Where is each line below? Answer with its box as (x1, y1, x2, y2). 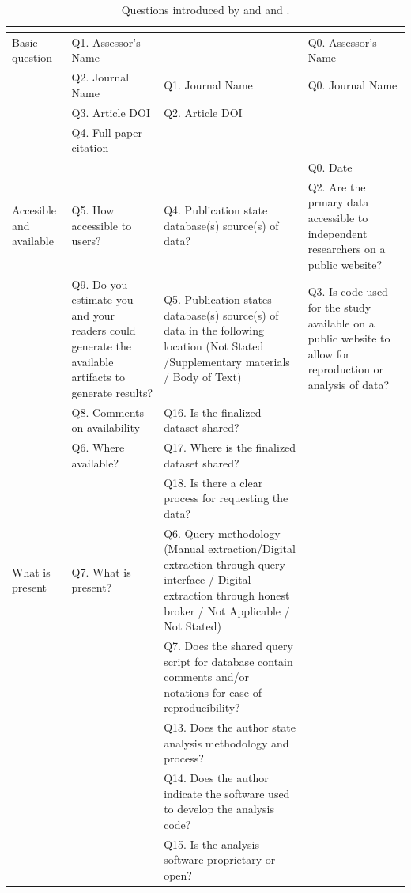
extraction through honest (164, 586, 290, 603)
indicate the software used (164, 785, 290, 801)
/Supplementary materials (164, 353, 290, 369)
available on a (307, 314, 375, 331)
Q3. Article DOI (71, 104, 150, 120)
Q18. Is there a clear (164, 474, 263, 490)
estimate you (71, 291, 134, 308)
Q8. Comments (71, 403, 145, 420)
